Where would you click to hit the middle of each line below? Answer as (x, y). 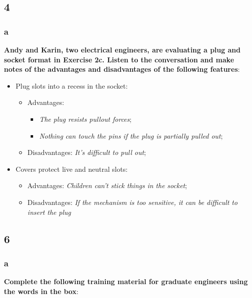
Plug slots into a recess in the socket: (72, 85)
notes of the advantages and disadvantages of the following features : (122, 69)
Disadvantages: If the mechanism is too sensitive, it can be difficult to (132, 202)
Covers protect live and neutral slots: (72, 169)
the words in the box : (41, 291)
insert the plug (49, 212)
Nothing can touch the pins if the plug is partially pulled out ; (131, 135)
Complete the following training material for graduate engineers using (126, 281)
